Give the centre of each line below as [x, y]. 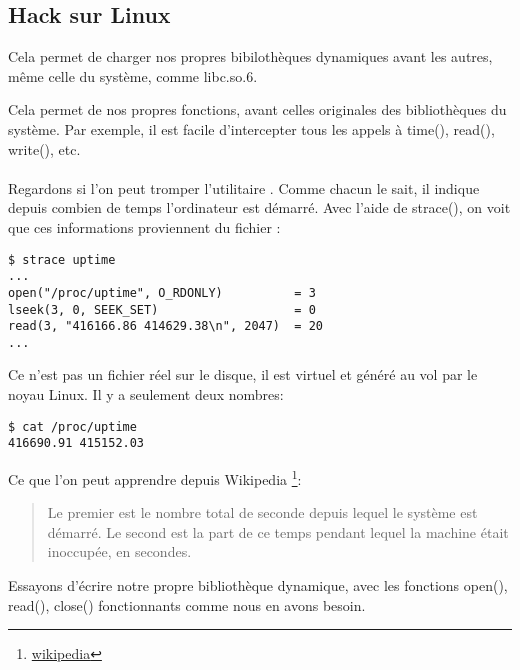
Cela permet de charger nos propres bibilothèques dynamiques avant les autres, [250, 56]
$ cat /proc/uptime [72, 426]
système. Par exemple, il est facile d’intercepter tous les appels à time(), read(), [251, 128]
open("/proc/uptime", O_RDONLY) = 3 [162, 292]
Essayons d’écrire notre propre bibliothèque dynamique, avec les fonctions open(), [258, 585]
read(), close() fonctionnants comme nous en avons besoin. [187, 604]
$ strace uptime [62, 259]
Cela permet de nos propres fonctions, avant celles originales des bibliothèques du [257, 109]
